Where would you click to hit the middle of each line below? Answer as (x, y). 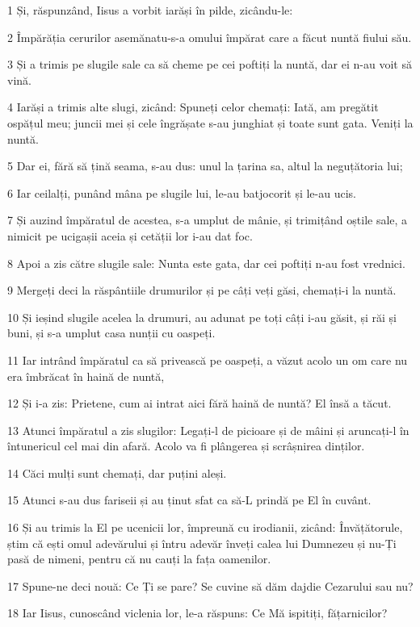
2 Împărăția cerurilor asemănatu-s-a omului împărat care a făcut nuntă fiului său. (210, 37)
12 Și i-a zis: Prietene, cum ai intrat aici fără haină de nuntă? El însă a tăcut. (199, 403)
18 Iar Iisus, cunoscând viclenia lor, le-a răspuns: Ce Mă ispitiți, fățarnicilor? (197, 613)
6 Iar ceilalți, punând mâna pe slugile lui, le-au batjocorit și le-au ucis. (182, 192)
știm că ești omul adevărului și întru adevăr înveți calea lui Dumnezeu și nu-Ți (202, 543)
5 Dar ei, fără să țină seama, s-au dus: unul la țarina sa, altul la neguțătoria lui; (205, 166)
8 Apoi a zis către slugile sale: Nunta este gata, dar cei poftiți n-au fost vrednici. (206, 263)
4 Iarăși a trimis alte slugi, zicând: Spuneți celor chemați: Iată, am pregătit (193, 107)
